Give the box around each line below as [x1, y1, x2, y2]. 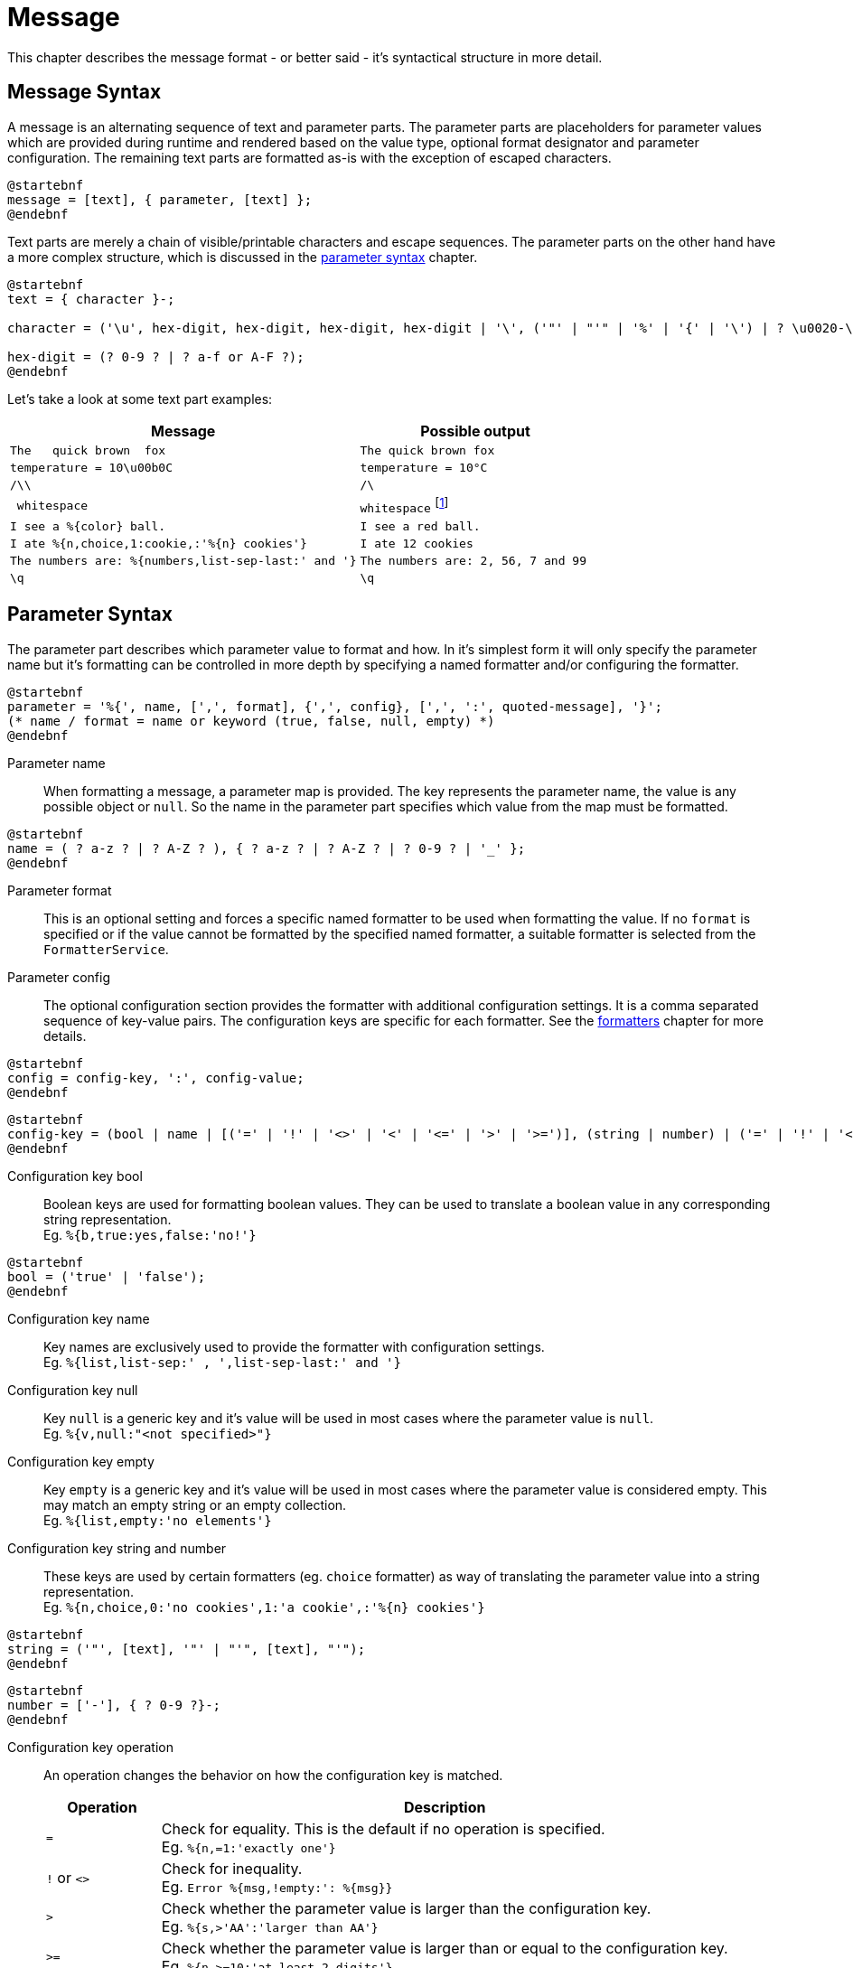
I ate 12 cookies [360, 536, 473, 550]
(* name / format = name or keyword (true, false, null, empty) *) [7, 713, 495, 728]
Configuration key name [7, 1310, 150, 1326]
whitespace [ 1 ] [360, 494, 449, 515]
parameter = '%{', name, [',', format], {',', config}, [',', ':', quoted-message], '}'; [7, 698, 662, 714]
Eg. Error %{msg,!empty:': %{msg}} [161, 1877, 393, 1896]
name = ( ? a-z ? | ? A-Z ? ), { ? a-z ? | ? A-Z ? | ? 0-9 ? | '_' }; [7, 840, 526, 856]
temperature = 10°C [360, 460, 488, 474]
